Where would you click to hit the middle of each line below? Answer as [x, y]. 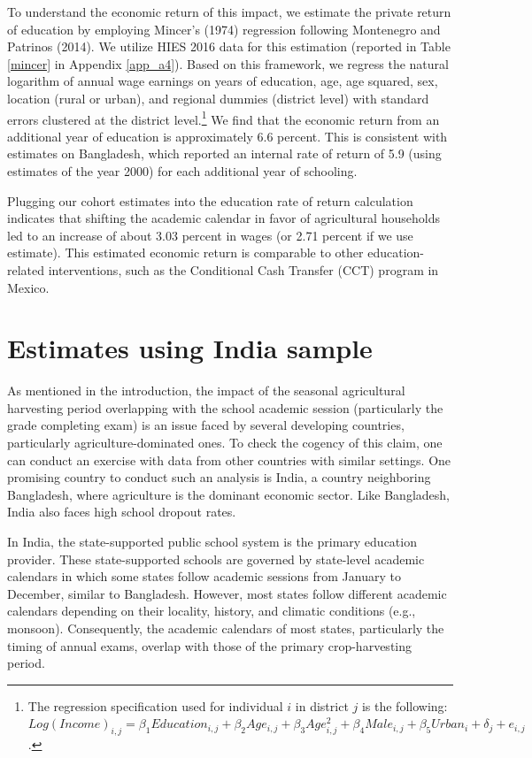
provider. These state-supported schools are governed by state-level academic [216, 559]
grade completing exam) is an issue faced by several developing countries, [206, 425]
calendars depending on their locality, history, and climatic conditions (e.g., [212, 611]
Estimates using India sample [190, 348]
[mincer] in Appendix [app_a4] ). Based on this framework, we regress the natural [228, 63]
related [26, 269]
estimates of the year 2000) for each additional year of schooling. [182, 171]
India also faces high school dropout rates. [122, 512]
